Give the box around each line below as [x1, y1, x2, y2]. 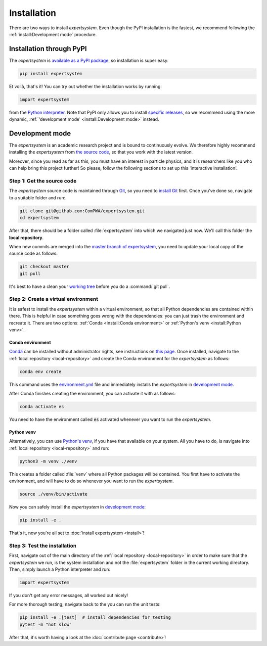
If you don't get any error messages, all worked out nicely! [9, 593, 128, 599]
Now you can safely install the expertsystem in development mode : [9, 504, 146, 510]
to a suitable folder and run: [9, 194, 66, 200]
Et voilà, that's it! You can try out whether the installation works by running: [9, 83, 162, 89]
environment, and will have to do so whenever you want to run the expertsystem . [9, 478, 174, 484]
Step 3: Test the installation [9, 542, 77, 549]
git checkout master [19, 264, 69, 270]
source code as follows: [9, 250, 58, 257]
